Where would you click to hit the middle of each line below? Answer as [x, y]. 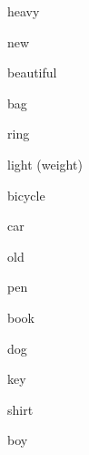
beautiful [32, 72]
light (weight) [45, 164]
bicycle [26, 195]
